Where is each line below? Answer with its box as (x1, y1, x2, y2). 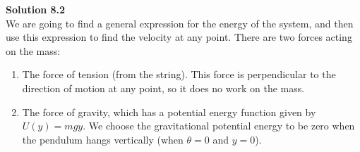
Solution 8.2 (6, 2, 66, 16)
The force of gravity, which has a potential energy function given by (22, 104, 316, 119)
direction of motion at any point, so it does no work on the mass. (22, 80, 305, 95)
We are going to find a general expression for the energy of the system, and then (6, 15, 354, 30)
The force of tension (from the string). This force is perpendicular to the (22, 67, 336, 82)
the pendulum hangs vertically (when (22, 132, 184, 146)
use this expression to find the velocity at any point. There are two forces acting (6, 30, 352, 44)
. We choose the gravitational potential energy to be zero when (83, 118, 355, 133)
